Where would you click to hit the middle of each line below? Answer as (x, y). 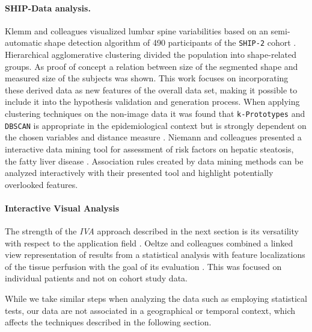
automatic (23, 42)
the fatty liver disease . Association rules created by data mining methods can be (154, 161)
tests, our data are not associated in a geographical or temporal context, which (150, 310)
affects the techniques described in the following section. (108, 322)
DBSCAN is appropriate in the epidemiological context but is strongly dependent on (156, 125)
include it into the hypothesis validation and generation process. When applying (152, 102)
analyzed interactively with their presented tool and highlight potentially (139, 173)
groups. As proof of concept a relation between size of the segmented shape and (151, 66)
